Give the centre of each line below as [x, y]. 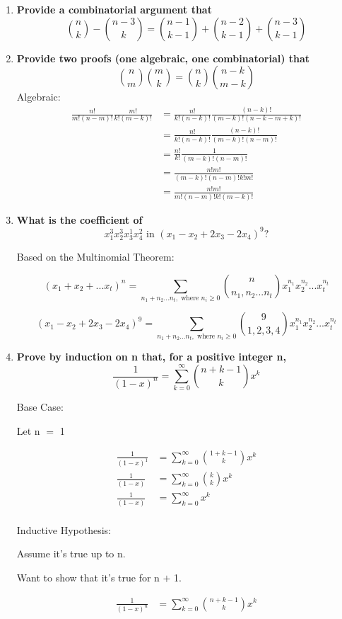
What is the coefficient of [79, 219]
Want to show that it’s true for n [88, 577]
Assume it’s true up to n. [71, 553]
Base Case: [40, 407]
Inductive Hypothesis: [64, 529]
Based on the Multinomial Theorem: [95, 256]
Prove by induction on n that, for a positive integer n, [151, 357]
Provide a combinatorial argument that [114, 9]
